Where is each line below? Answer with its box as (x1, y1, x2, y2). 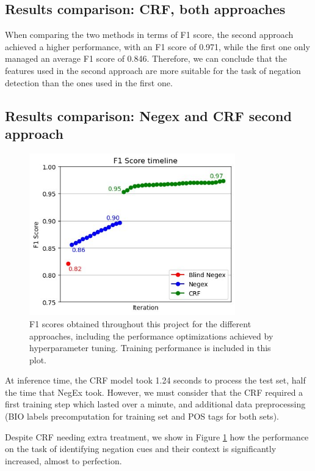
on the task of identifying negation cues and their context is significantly (5, 442, 277, 455)
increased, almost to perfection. (5, 454, 122, 467)
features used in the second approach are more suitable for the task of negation (5, 64, 301, 76)
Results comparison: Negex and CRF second (5, 106, 292, 125)
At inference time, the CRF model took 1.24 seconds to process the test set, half (5, 374, 306, 387)
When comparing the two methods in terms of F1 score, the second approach (5, 28, 294, 41)
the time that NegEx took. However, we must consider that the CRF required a (5, 385, 303, 398)
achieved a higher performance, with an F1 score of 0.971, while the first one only (5, 40, 310, 53)
